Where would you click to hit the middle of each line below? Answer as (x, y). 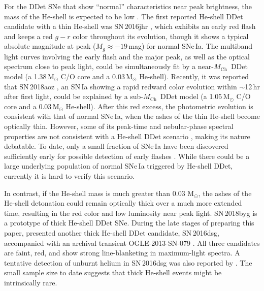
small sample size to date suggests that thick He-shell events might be (113, 272)
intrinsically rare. (31, 282)
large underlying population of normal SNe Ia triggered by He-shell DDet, (119, 166)
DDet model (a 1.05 (191, 96)
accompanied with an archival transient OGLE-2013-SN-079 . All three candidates (132, 243)
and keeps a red (28, 36)
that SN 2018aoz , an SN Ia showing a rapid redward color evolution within (121, 86)
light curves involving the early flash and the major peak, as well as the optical (127, 56)
